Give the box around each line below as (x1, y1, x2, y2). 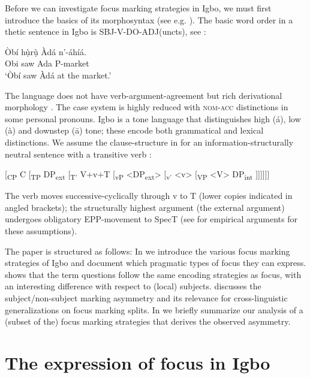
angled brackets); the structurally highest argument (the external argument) (5, 201, 285, 213)
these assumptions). (5, 225, 77, 237)
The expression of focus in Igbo (5, 350, 270, 374)
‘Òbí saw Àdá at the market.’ (5, 68, 112, 81)
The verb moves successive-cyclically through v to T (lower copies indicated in (5, 189, 293, 202)
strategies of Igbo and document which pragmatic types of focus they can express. (5, 256, 306, 269)
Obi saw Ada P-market (5, 57, 89, 69)
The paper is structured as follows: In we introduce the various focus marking (5, 244, 290, 257)
